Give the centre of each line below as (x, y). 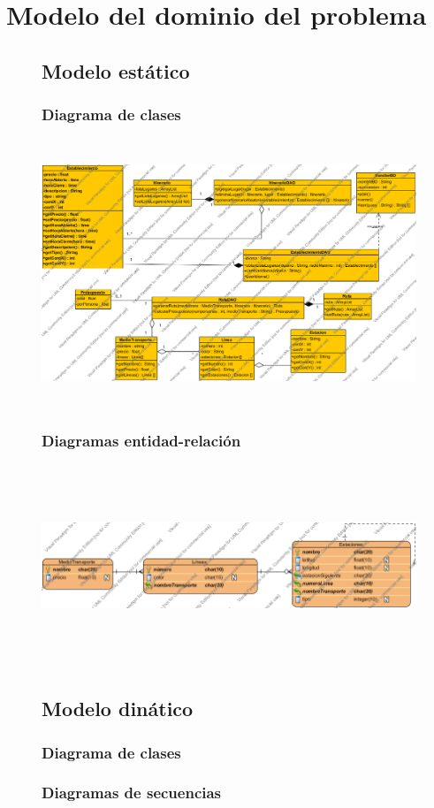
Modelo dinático (118, 709)
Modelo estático (116, 70)
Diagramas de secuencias (132, 793)
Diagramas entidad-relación (141, 441)
